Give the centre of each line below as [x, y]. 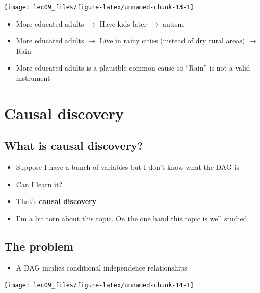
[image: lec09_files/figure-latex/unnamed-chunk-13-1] [99, 7]
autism [173, 23]
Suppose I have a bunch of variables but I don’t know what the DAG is [128, 167]
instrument [33, 78]
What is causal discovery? [74, 145]
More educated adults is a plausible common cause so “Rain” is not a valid [133, 68]
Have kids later [123, 23]
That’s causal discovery [56, 201]
